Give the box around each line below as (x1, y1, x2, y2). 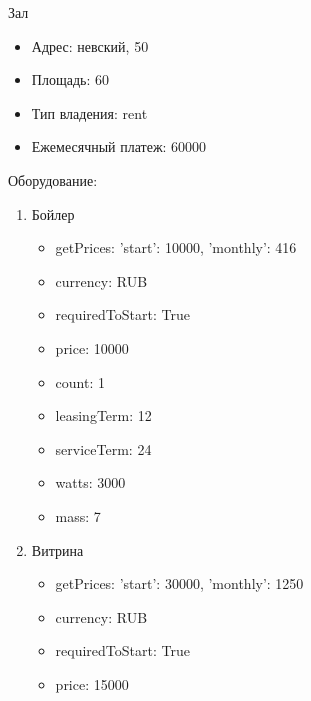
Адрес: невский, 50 (31, 35, 149, 56)
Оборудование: (8, 169, 98, 190)
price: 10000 (55, 337, 129, 358)
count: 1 (55, 371, 105, 392)
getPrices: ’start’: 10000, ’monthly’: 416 (55, 237, 297, 258)
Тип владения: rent (31, 102, 148, 123)
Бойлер (31, 203, 75, 224)
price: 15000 (55, 673, 129, 694)
